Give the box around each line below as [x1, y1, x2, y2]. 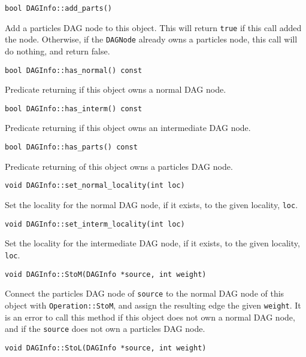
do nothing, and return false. [5, 44, 110, 57]
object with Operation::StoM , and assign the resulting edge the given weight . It [5, 298, 301, 311]
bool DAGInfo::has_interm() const [5, 104, 143, 113]
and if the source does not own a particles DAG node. [5, 322, 205, 335]
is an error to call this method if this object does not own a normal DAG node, [5, 310, 295, 323]
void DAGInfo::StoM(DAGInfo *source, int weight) [5, 270, 207, 279]
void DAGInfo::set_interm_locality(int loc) [5, 219, 185, 228]
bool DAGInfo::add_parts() [5, 4, 112, 13]
